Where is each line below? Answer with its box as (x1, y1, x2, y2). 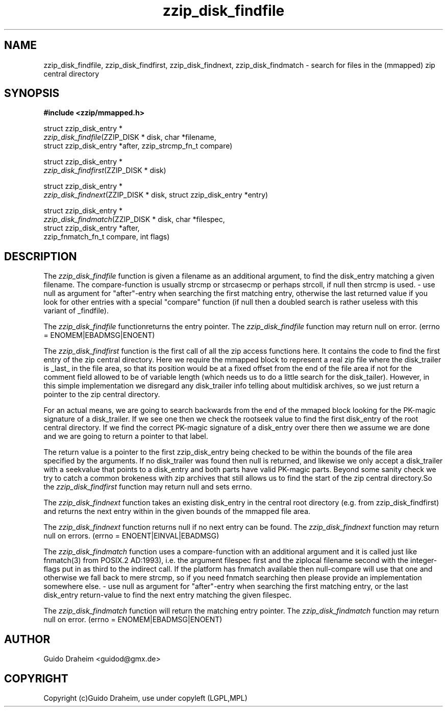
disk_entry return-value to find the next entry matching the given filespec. (43, 591, 291, 600)
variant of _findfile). (43, 306, 109, 315)
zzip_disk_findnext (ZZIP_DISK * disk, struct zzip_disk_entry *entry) (43, 190, 268, 200)
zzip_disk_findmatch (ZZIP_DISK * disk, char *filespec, (43, 215, 225, 224)
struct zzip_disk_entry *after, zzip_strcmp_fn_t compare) (43, 141, 233, 151)
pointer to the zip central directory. (43, 390, 160, 399)
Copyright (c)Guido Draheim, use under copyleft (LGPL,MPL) (43, 693, 247, 702)
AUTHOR (4, 632, 51, 646)
